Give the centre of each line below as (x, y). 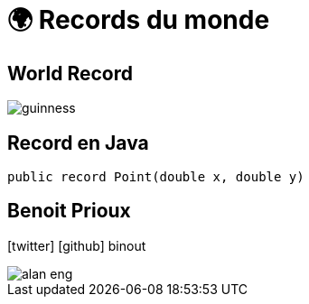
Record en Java (78, 143)
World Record (70, 73)
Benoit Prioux (69, 211)
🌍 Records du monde (139, 20)
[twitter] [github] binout (77, 245)
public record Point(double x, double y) (156, 177)
